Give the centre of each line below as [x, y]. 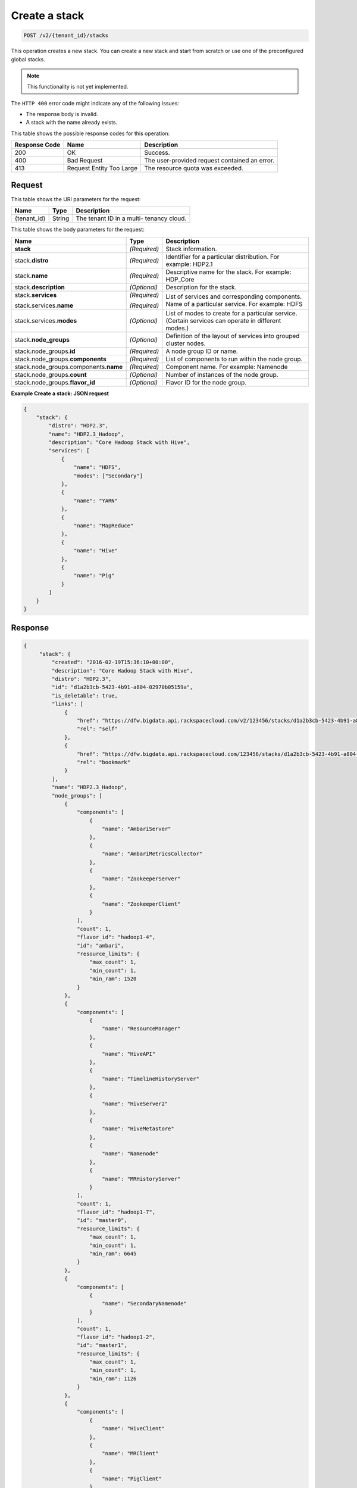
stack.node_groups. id [45, 351]
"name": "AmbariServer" [137, 829]
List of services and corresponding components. [234, 296]
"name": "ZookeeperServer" [141, 879]
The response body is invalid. [62, 114]
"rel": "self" [97, 729]
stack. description [40, 287]
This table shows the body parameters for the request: [78, 230]
